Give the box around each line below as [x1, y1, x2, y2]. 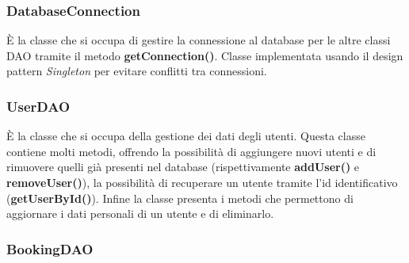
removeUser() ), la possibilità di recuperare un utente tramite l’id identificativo [6, 174, 398, 190]
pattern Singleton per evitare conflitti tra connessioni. [6, 63, 267, 79]
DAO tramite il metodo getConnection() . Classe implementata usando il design [6, 47, 403, 63]
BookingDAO [6, 238, 94, 258]
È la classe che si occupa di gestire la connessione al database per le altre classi [6, 32, 391, 48]
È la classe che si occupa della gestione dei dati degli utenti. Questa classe [6, 128, 365, 144]
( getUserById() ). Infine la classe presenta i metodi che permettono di [6, 189, 354, 206]
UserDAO [6, 96, 71, 116]
